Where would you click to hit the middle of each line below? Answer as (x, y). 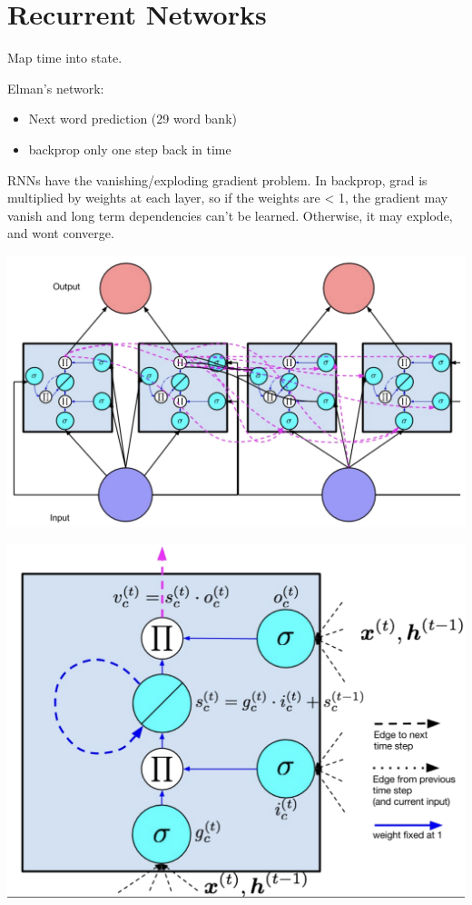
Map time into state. (65, 58)
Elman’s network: (56, 88)
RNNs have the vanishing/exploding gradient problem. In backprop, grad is (217, 179)
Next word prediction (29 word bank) (133, 119)
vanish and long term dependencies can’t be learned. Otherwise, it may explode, (230, 215)
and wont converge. (61, 233)
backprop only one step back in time (130, 149)
